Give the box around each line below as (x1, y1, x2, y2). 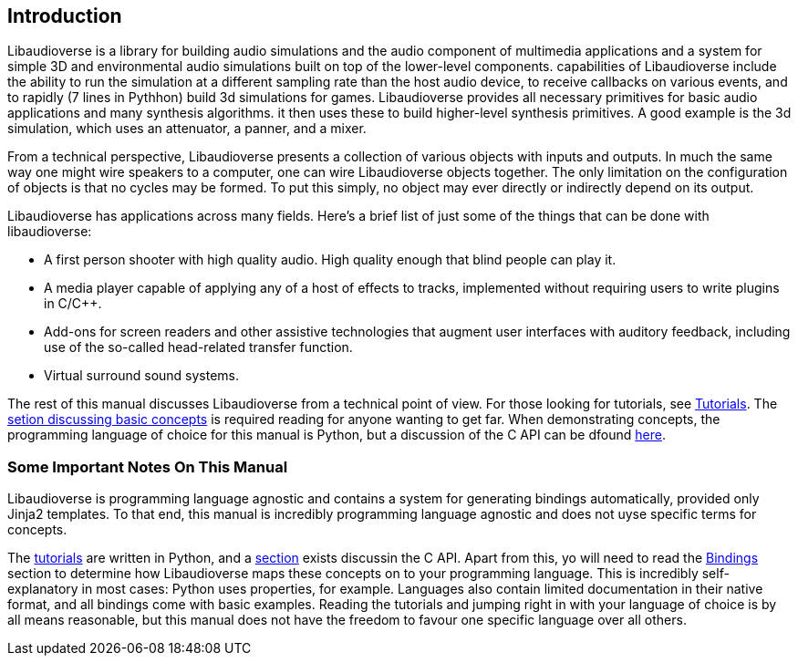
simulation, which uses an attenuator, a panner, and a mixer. (7, 120, 367, 137)
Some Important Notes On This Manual (7, 457, 288, 476)
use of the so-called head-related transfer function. (44, 339, 353, 356)
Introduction (7, 5, 122, 27)
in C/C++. (44, 295, 102, 312)
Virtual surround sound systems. (44, 368, 240, 384)
